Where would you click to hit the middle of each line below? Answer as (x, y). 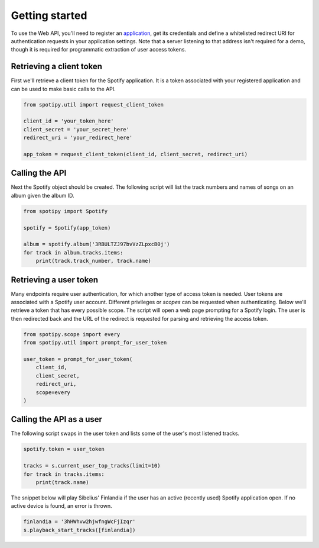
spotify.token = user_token (64, 449)
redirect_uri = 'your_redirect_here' (78, 138)
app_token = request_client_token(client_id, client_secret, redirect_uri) (136, 154)
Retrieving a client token (57, 67)
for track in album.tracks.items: (73, 252)
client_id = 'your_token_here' (69, 121)
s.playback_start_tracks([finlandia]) (79, 530)
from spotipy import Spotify (66, 211)
